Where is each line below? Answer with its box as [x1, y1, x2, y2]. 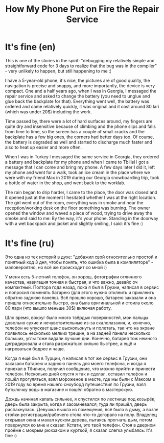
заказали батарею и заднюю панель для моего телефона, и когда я [5, 360, 146, 366]
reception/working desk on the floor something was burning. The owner [5, 205, 150, 211]
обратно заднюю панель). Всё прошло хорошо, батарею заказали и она [5, 295, 156, 300]
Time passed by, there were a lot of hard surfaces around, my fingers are [5, 118, 153, 124]
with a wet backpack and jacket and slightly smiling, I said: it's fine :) [5, 221, 143, 226]
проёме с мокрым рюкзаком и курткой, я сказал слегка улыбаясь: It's [5, 427, 153, 433]
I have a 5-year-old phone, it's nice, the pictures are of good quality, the [5, 77, 150, 83]
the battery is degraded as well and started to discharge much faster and [5, 139, 153, 145]
